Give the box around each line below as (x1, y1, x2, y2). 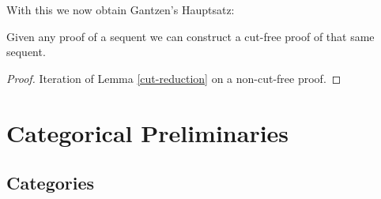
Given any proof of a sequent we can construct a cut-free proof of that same (6, 28, 375, 44)
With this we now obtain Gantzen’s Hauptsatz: (6, 2, 235, 17)
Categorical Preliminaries (6, 116, 289, 148)
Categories (6, 171, 95, 195)
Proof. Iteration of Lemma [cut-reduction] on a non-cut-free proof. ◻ (6, 69, 341, 86)
